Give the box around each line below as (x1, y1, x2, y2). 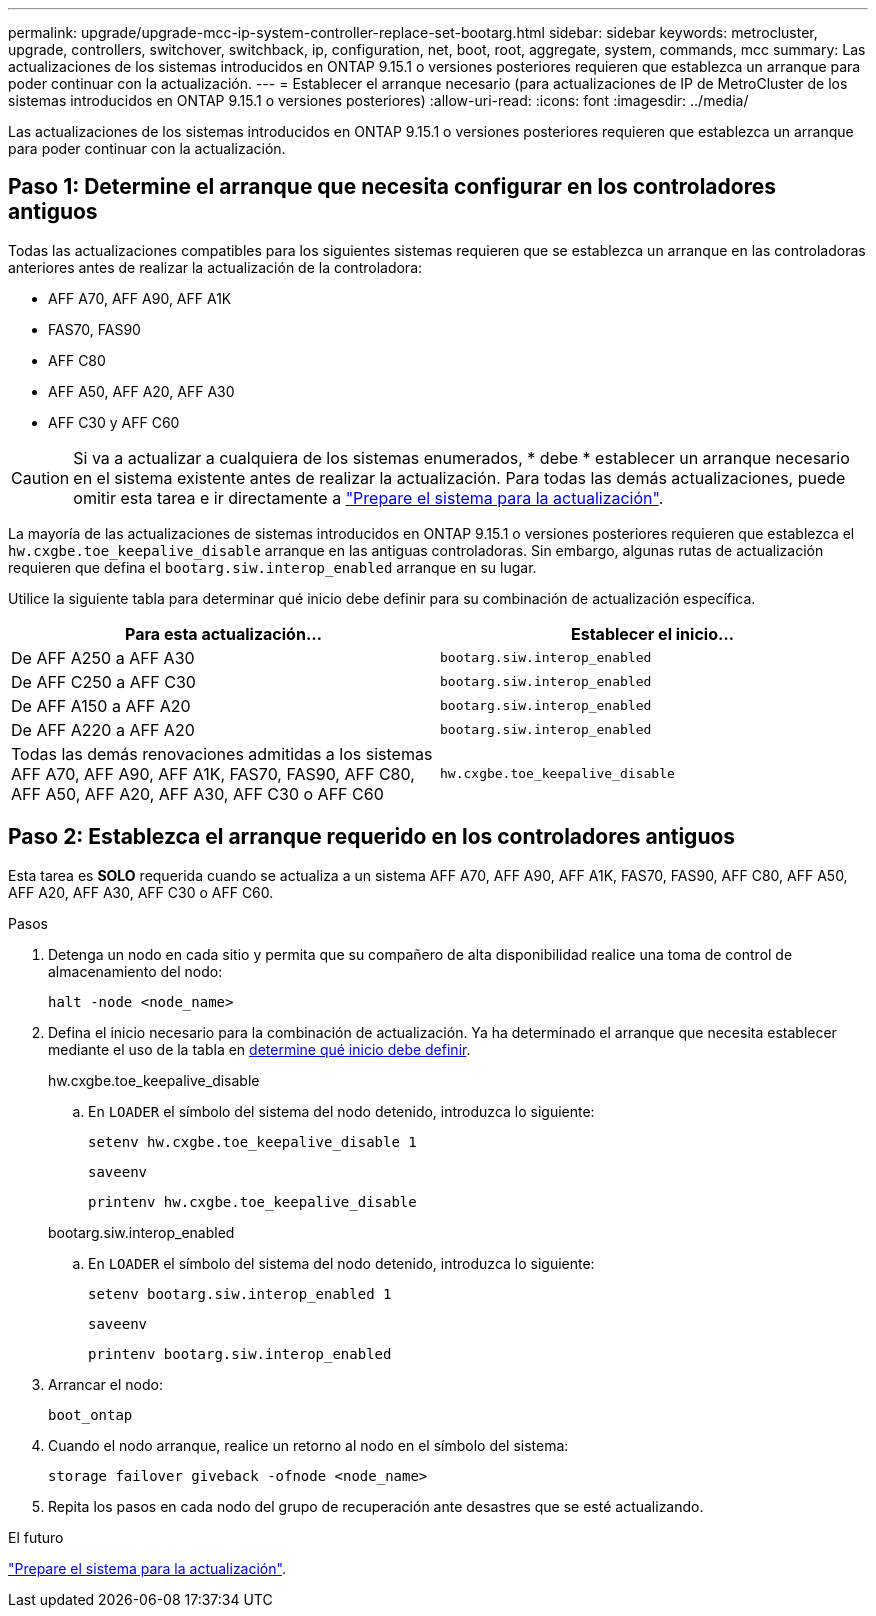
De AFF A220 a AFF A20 (11, 719, 195, 740)
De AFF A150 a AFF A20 (11, 695, 191, 716)
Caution (11, 467, 70, 488)
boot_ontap (48, 1406, 133, 1423)
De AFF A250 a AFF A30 (11, 647, 195, 668)
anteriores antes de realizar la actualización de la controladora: (8, 258, 423, 276)
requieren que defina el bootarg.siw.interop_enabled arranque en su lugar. (8, 558, 537, 576)
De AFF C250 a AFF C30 (11, 671, 196, 692)
